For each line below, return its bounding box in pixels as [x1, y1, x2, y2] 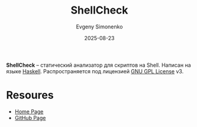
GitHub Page [14, 114, 46, 121]
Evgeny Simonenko [76, 23, 123, 30]
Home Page [14, 108, 44, 115]
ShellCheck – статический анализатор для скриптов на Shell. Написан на [6, 61, 191, 69]
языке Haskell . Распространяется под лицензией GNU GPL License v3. [6, 67, 184, 74]
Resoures [6, 89, 54, 102]
